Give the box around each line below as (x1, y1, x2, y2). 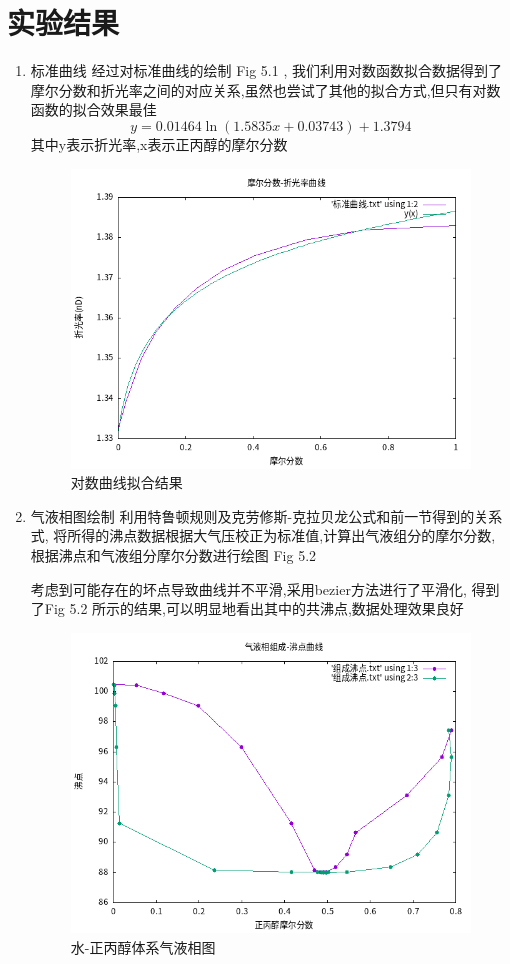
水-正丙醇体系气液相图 (70, 936, 216, 957)
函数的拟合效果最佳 (30, 99, 157, 120)
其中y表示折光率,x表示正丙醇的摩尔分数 (30, 133, 288, 154)
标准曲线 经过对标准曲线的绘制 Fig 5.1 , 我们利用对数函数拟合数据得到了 (30, 60, 502, 81)
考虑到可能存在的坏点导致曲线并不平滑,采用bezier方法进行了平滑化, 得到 (30, 578, 500, 599)
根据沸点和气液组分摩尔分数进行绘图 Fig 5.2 (30, 545, 317, 566)
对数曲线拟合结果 (70, 472, 183, 493)
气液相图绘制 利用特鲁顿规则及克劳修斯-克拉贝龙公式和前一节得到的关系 (30, 505, 503, 526)
